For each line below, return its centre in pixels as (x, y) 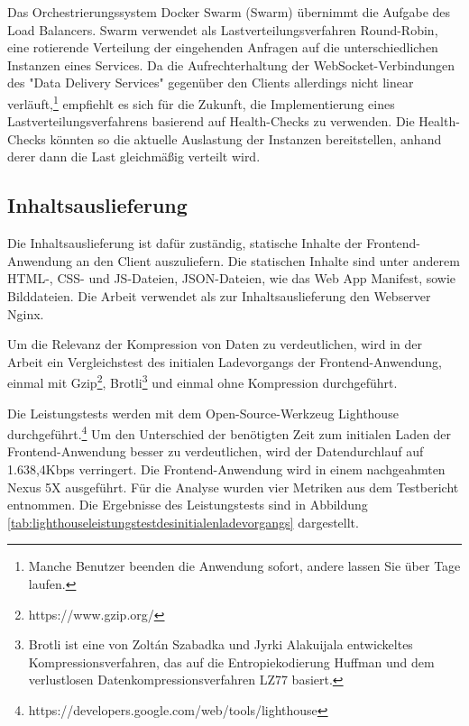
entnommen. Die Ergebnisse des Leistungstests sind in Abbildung (188, 505)
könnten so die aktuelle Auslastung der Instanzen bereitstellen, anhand (246, 138)
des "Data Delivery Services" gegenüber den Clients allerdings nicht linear (211, 83)
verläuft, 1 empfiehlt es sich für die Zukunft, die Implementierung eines (201, 102)
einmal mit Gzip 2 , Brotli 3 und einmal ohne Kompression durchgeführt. (202, 381)
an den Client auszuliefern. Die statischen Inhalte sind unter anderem (268, 260)
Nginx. (26, 313)
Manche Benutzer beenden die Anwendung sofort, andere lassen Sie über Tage (244, 566)
